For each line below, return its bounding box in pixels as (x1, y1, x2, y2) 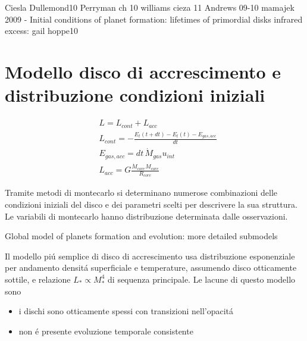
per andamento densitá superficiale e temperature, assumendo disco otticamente (5, 261, 297, 274)
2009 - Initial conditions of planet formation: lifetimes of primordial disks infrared (5, 12, 303, 25)
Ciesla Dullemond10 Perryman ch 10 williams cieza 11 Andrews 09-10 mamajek (5, 1, 295, 13)
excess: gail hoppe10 (5, 24, 79, 37)
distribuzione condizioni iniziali (5, 83, 265, 107)
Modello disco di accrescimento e (5, 59, 281, 83)
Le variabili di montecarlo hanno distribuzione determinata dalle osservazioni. (5, 209, 288, 222)
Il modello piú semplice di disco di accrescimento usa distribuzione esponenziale (5, 249, 295, 262)
